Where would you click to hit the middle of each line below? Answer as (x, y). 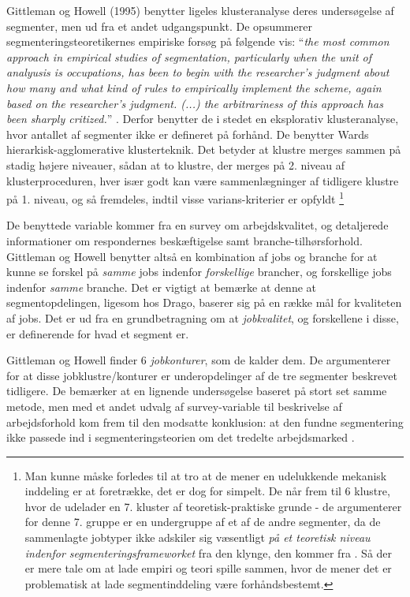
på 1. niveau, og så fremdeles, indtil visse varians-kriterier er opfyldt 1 (175, 198)
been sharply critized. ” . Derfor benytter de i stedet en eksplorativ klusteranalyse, (203, 119)
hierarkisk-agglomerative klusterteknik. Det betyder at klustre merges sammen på (204, 149)
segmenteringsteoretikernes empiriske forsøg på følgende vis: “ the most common (198, 41)
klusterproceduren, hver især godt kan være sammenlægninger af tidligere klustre (203, 180)
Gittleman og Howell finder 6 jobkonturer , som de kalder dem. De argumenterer (199, 360)
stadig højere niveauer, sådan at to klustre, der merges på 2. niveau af (176, 164)
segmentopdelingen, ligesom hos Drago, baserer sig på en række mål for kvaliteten (204, 302)
